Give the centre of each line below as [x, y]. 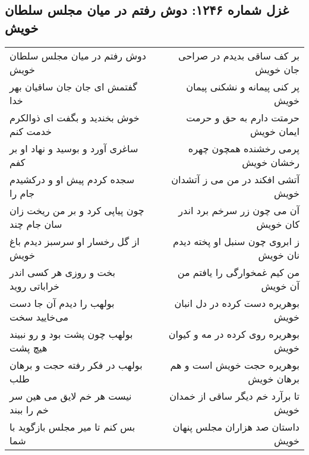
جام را [22, 193]
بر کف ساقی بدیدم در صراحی [239, 55]
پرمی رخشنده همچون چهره [244, 148]
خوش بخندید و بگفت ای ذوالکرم [75, 117]
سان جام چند [36, 224]
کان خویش [278, 224]
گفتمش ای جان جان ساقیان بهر [73, 86]
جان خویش [277, 69]
